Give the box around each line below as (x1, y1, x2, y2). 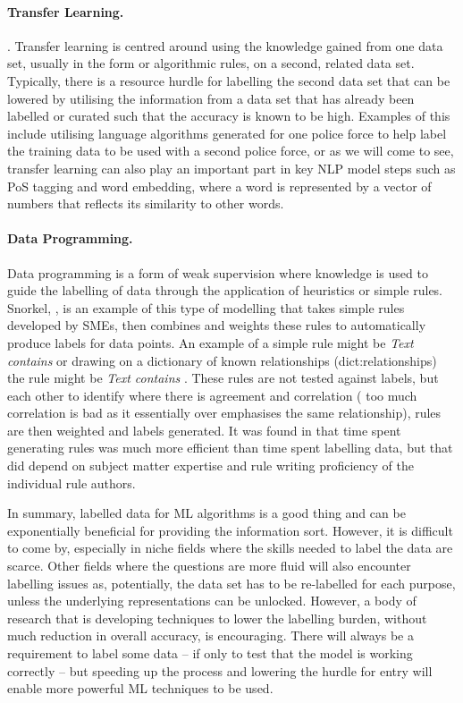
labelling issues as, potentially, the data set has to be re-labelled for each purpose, (7, 573, 456, 592)
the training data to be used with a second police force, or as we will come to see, (7, 141, 454, 160)
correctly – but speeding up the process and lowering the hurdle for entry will (7, 661, 433, 680)
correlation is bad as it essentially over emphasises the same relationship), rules (7, 403, 442, 422)
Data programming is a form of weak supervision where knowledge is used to (7, 263, 428, 282)
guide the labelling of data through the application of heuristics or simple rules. (7, 281, 443, 300)
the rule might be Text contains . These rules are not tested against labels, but (7, 368, 439, 387)
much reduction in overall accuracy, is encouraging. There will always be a (7, 626, 414, 645)
